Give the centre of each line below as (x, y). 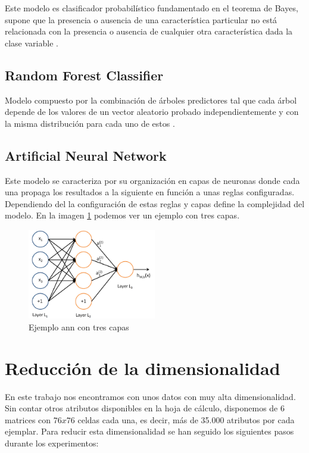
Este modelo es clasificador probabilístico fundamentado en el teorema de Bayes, (152, 8)
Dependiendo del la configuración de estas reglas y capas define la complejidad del (155, 203)
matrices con (28, 419)
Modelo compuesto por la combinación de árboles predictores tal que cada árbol (151, 100)
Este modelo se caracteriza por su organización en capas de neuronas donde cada (152, 180)
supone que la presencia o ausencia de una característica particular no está (141, 19)
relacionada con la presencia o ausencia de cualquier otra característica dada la (149, 31)
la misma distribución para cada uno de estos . (90, 123)
